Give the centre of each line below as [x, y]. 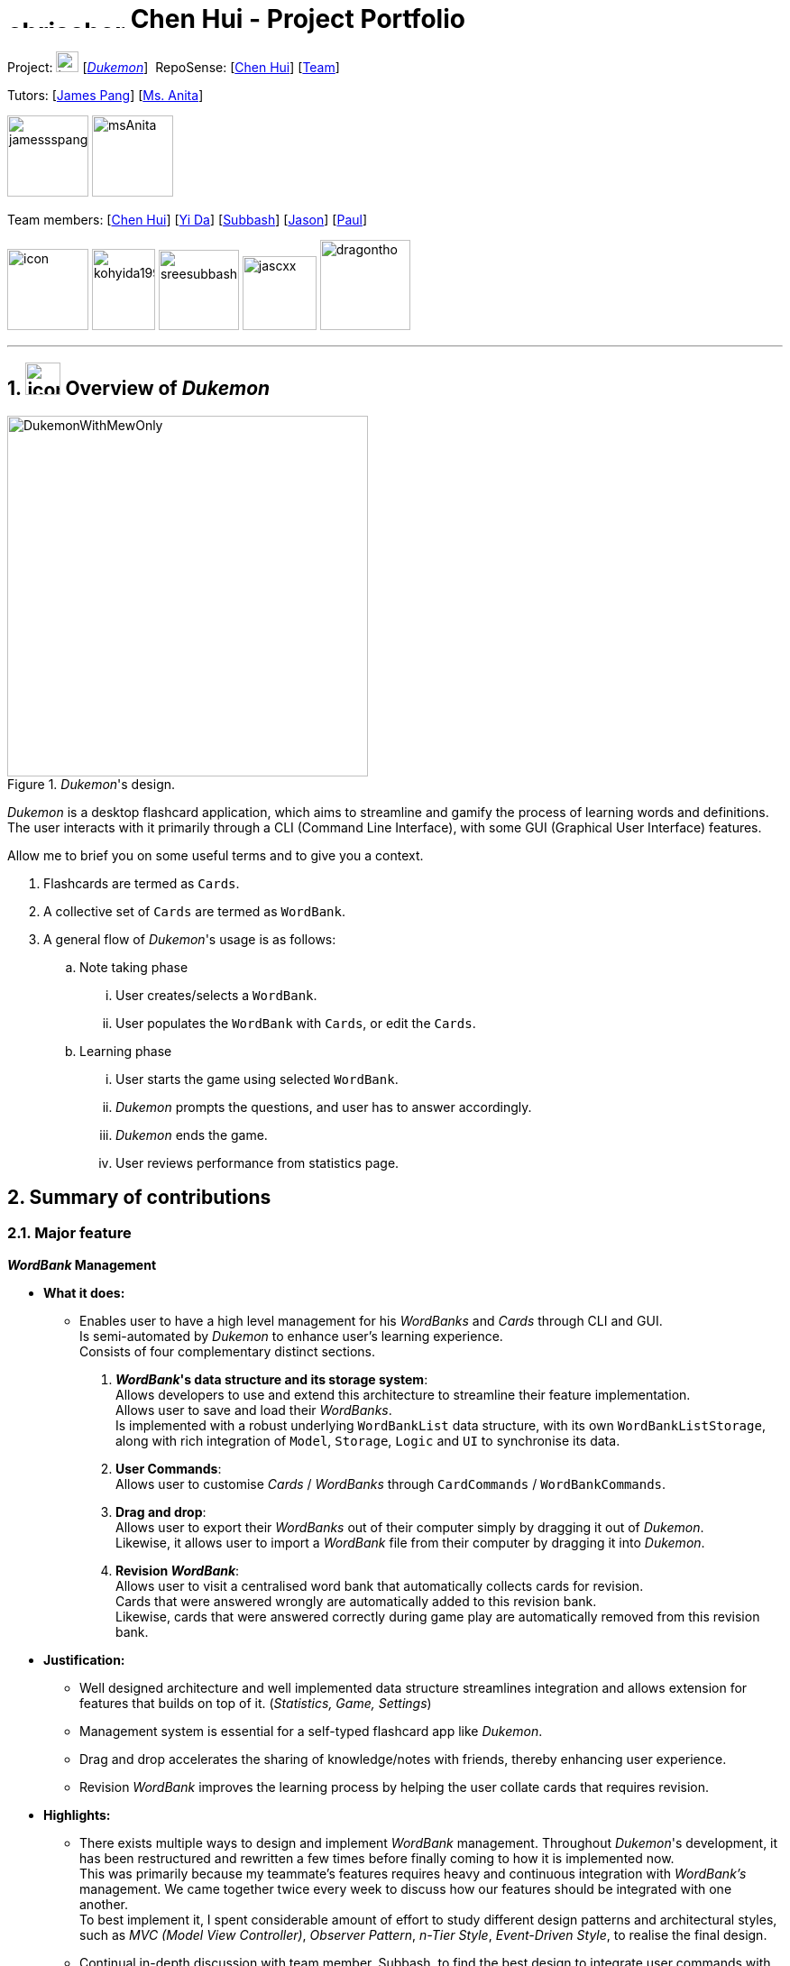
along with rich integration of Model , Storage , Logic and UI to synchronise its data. [368, 1440]
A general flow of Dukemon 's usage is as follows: [190, 939]
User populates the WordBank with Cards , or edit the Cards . [296, 1023]
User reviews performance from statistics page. [257, 1162]
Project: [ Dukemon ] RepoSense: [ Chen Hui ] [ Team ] [174, 67]
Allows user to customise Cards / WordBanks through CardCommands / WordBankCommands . [391, 1484]
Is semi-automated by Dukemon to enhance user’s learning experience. [291, 1336]
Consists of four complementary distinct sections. [228, 1351]
